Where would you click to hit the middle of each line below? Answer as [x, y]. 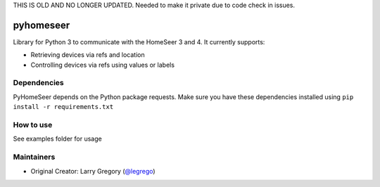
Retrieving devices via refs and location [88, 55]
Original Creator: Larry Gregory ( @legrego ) [93, 171]
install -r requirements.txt [63, 107]
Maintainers [34, 157]
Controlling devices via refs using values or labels [103, 65]
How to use [33, 124]
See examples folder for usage [57, 139]
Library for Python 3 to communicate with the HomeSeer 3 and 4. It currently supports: [139, 41]
